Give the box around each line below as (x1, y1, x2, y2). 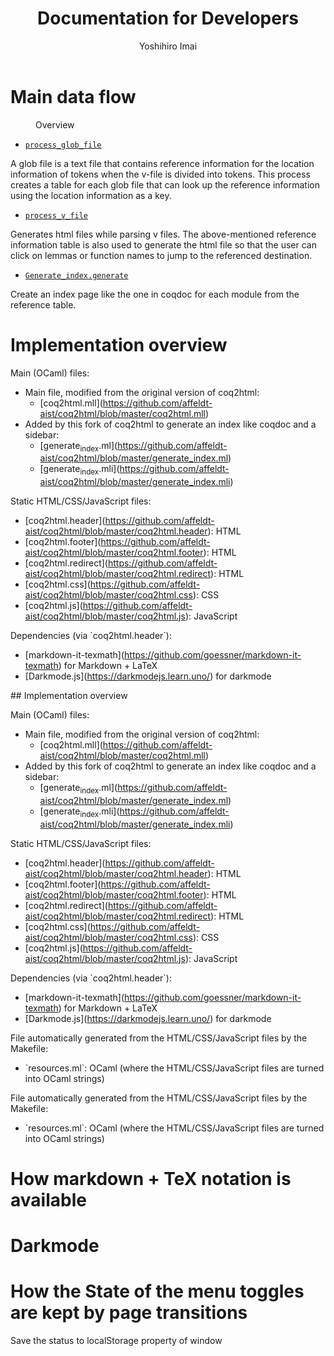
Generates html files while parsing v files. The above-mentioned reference (10, 228, 317, 240)
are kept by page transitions (10, 1302, 248, 1324)
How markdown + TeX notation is (10, 1168, 292, 1190)
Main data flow (10, 85, 137, 108)
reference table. (10, 298, 77, 311)
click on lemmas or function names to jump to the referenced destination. (10, 249, 313, 261)
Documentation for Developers (37, 7, 299, 30)
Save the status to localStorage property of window (10, 1335, 223, 1347)
